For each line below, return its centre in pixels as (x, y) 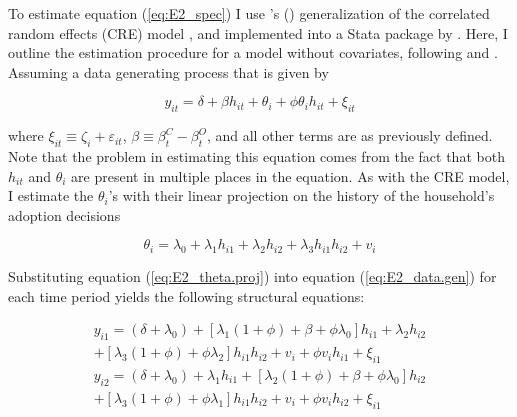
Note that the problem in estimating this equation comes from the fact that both (256, 155)
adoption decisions (64, 214)
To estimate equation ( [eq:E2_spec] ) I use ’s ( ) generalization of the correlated (249, 13)
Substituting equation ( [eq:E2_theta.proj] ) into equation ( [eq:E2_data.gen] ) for (252, 276)
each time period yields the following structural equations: (186, 295)
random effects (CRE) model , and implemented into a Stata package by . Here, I (258, 32)
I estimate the (51, 195)
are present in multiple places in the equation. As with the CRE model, (290, 175)
